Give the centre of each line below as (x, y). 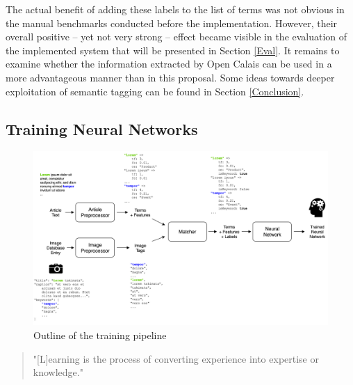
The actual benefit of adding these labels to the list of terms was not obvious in (175, 9)
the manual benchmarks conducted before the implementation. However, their (172, 23)
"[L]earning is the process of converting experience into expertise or (176, 358)
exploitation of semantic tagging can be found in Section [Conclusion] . (155, 91)
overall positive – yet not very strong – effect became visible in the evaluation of (176, 37)
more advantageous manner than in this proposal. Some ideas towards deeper (170, 77)
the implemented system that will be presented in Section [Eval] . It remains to (173, 50)
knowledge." (58, 372)
